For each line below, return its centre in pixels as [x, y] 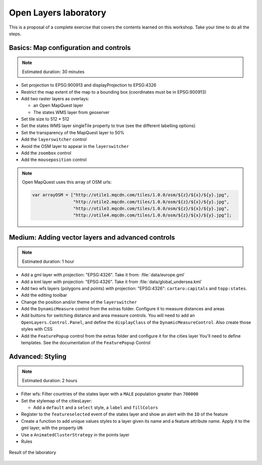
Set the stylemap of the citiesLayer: [57, 401]
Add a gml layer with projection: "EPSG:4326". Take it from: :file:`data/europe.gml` [103, 275]
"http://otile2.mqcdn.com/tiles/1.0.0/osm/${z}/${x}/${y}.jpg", [151, 202]
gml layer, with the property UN [52, 428]
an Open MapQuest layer [58, 105]
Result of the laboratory [33, 452]
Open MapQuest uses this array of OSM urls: [67, 182]
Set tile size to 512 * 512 [45, 119]
